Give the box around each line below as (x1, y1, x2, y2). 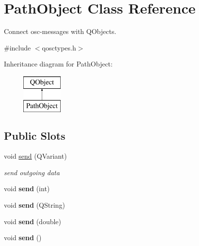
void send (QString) (4, 200, 65, 210)
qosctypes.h (42, 42, 76, 52)
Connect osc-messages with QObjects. (4, 26, 116, 36)
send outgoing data (4, 167, 60, 177)
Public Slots (4, 128, 66, 143)
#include (4, 42, 31, 52)
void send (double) (4, 216, 61, 226)
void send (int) (4, 183, 50, 194)
